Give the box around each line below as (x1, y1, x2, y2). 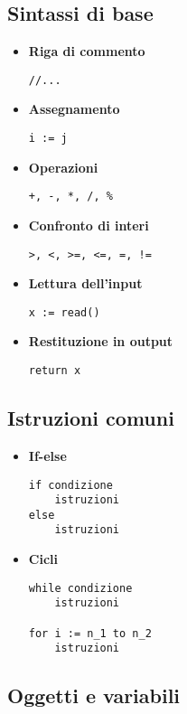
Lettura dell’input (28, 274, 143, 293)
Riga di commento (28, 42, 145, 61)
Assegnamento (28, 99, 120, 118)
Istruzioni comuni (7, 404, 174, 432)
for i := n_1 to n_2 (28, 626, 152, 640)
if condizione (28, 478, 113, 492)
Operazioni (28, 157, 98, 176)
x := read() (28, 305, 100, 319)
